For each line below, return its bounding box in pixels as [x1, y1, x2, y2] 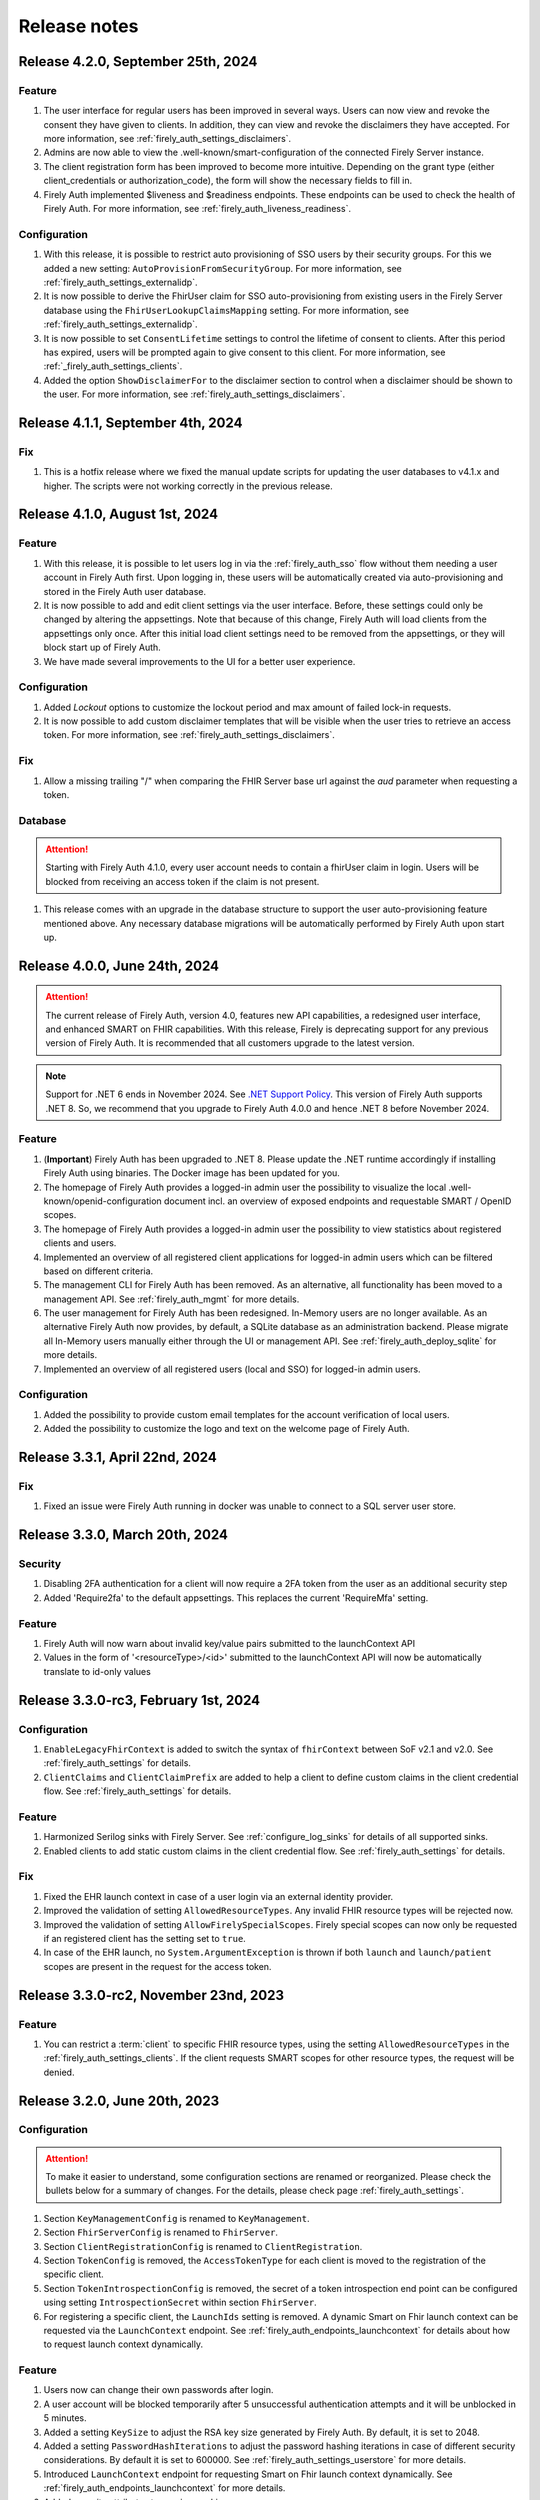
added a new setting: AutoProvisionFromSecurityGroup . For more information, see [43, 262, 402, 274]
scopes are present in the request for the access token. [43, 1960, 272, 1972]
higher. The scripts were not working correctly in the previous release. [43, 480, 334, 492]
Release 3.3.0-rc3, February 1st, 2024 [18, 1691, 260, 1709]
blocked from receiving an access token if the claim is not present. [45, 875, 320, 887]
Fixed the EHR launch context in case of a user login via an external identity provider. [43, 1890, 394, 1902]
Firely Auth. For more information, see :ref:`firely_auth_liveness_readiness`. [43, 203, 352, 215]
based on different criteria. [43, 1265, 154, 1277]
